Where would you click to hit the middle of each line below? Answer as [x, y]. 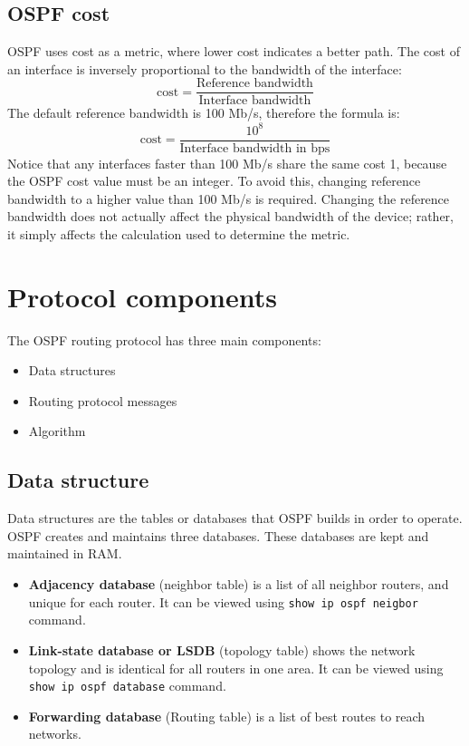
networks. [55, 734]
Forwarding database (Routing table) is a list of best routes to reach [227, 716]
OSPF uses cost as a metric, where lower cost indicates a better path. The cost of [234, 51]
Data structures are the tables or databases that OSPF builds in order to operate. [235, 518]
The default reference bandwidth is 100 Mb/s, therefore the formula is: [204, 113]
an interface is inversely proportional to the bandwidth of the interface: [205, 68]
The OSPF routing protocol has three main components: [164, 339]
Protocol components [142, 296]
